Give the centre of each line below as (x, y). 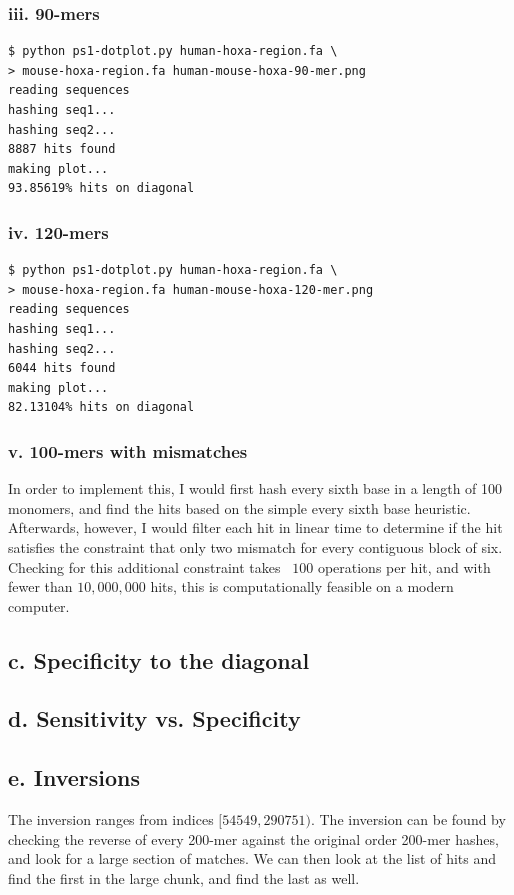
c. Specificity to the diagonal (159, 659)
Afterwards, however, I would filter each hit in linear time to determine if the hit (255, 527)
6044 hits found (62, 368)
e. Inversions (74, 777)
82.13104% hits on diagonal (101, 407)
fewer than (40, 586)
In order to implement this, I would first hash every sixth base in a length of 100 (255, 488)
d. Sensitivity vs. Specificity (154, 718)
